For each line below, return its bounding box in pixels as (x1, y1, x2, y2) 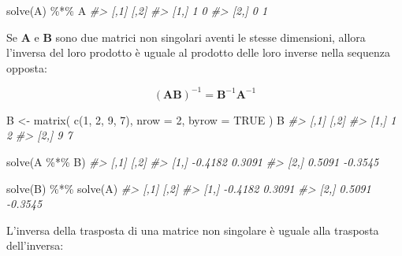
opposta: (6, 59, 47, 76)
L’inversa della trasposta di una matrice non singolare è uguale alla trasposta (6, 221, 379, 238)
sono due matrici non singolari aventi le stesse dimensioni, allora (55, 28, 366, 45)
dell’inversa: (6, 237, 64, 254)
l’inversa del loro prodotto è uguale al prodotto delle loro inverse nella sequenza (6, 44, 390, 61)
